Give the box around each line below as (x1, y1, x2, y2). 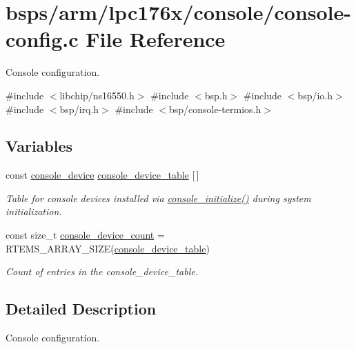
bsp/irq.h (59, 101, 99, 116)
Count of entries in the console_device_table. (6, 264, 198, 279)
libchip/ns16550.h (59, 88, 135, 102)
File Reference (86, 25, 226, 53)
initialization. (6, 204, 62, 219)
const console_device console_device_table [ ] (6, 168, 199, 182)
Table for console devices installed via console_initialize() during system (6, 190, 311, 205)
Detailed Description (6, 298, 157, 319)
